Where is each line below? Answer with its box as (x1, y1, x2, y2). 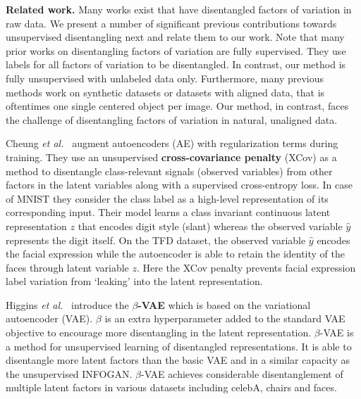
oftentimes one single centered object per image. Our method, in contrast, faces (6, 99, 349, 113)
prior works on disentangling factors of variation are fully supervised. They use (6, 43, 346, 58)
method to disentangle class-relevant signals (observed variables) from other (6, 163, 333, 178)
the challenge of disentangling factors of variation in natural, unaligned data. (6, 112, 338, 127)
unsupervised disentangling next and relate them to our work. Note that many (6, 30, 345, 44)
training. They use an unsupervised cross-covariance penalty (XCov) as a (6, 149, 337, 164)
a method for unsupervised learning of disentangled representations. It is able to (6, 338, 352, 353)
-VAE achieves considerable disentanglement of (141, 366, 343, 381)
